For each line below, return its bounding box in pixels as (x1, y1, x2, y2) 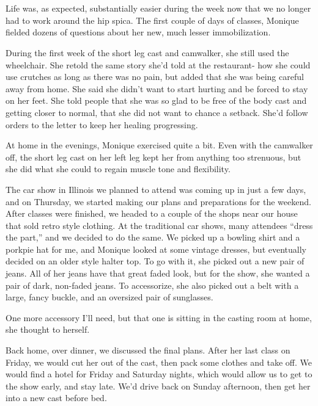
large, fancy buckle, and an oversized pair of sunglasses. (6, 291, 213, 303)
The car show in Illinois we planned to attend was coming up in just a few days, (6, 183, 306, 195)
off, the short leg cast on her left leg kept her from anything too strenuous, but (6, 150, 301, 163)
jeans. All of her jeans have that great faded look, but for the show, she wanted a (6, 267, 310, 280)
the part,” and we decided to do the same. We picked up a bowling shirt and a (6, 231, 300, 244)
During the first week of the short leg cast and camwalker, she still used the (6, 46, 289, 59)
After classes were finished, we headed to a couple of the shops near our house (6, 207, 298, 220)
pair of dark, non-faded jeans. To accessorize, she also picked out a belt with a (6, 278, 299, 291)
